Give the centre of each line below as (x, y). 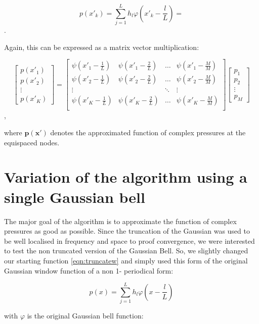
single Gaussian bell (75, 197)
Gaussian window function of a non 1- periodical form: (89, 270)
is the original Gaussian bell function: (85, 316)
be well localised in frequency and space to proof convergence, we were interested (129, 240)
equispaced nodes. (32, 142)
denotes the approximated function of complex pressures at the (148, 132)
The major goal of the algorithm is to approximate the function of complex (120, 221)
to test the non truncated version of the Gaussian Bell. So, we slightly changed (126, 251)
